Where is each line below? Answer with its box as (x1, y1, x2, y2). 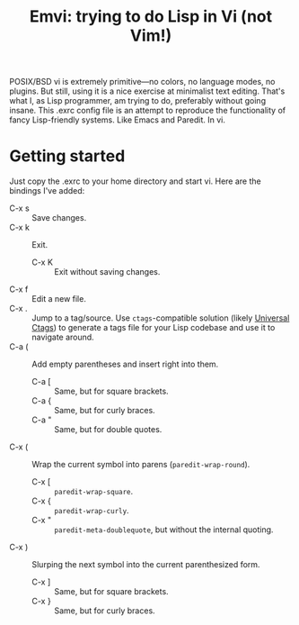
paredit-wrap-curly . (54, 505, 129, 516)
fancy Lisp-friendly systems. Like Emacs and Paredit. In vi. (9, 114, 226, 125)
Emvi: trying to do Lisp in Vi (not (29, 6, 273, 27)
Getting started (9, 146, 126, 167)
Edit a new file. (31, 294, 87, 304)
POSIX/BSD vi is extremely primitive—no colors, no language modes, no (9, 77, 276, 87)
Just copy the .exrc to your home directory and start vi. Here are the (9, 176, 262, 186)
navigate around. (31, 331, 94, 343)
